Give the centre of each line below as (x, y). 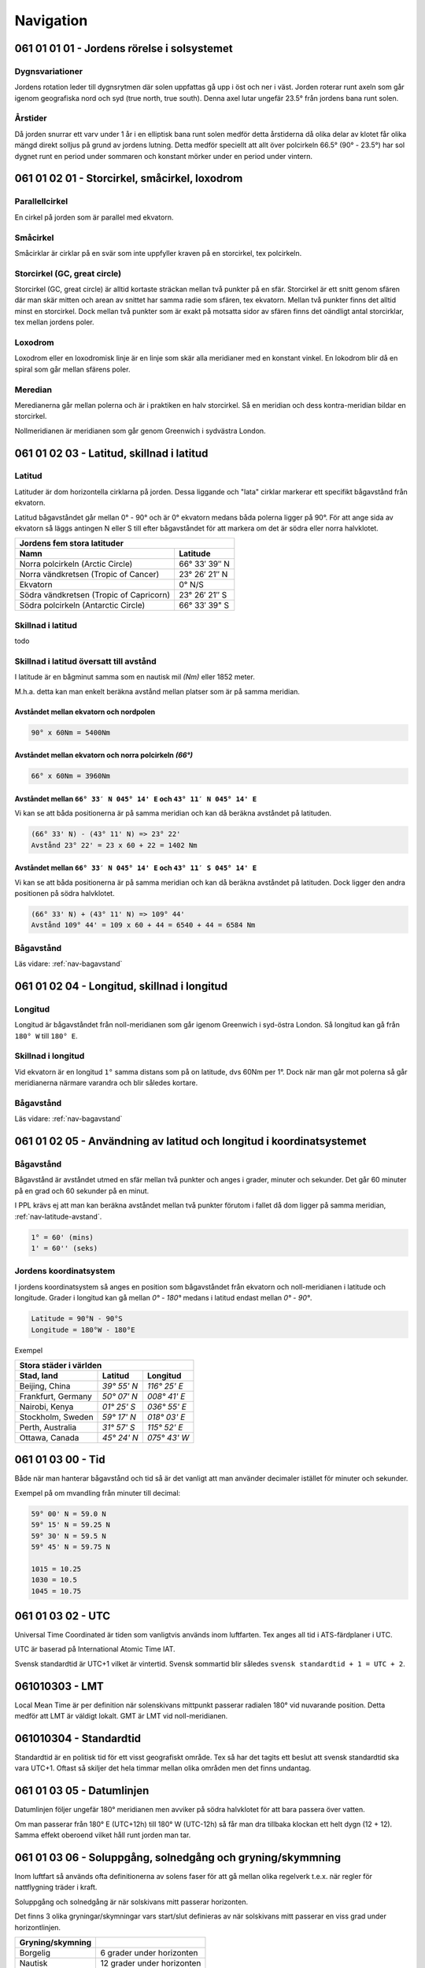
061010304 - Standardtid (78, 1739)
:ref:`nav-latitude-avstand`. (58, 1216)
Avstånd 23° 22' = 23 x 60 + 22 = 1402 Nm (114, 845)
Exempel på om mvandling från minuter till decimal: (98, 1493)
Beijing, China (45, 1385)
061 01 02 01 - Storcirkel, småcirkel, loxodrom (129, 178)
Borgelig (35, 1952)
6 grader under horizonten (149, 1952)
